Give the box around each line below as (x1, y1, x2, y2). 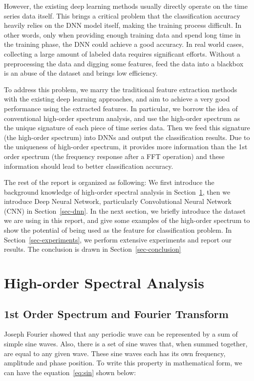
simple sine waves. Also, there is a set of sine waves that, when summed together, (4, 339, 248, 349)
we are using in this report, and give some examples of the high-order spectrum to (4, 215, 250, 225)
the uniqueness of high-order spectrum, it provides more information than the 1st (4, 141, 248, 152)
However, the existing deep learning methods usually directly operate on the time (4, 1, 248, 11)
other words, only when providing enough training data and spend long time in (4, 29, 241, 40)
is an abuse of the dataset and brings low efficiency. (4, 68, 158, 78)
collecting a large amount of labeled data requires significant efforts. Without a (4, 48, 240, 59)
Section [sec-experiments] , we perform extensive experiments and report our (4, 234, 232, 244)
